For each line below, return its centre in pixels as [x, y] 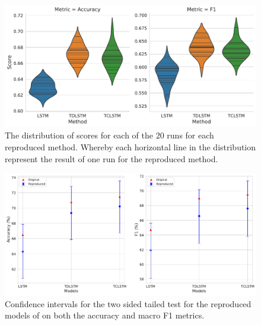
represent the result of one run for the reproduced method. [112, 158]
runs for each [190, 135]
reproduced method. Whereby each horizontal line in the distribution [130, 146]
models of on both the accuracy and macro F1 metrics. [105, 315]
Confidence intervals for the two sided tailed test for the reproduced [128, 303]
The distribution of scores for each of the [79, 135]
